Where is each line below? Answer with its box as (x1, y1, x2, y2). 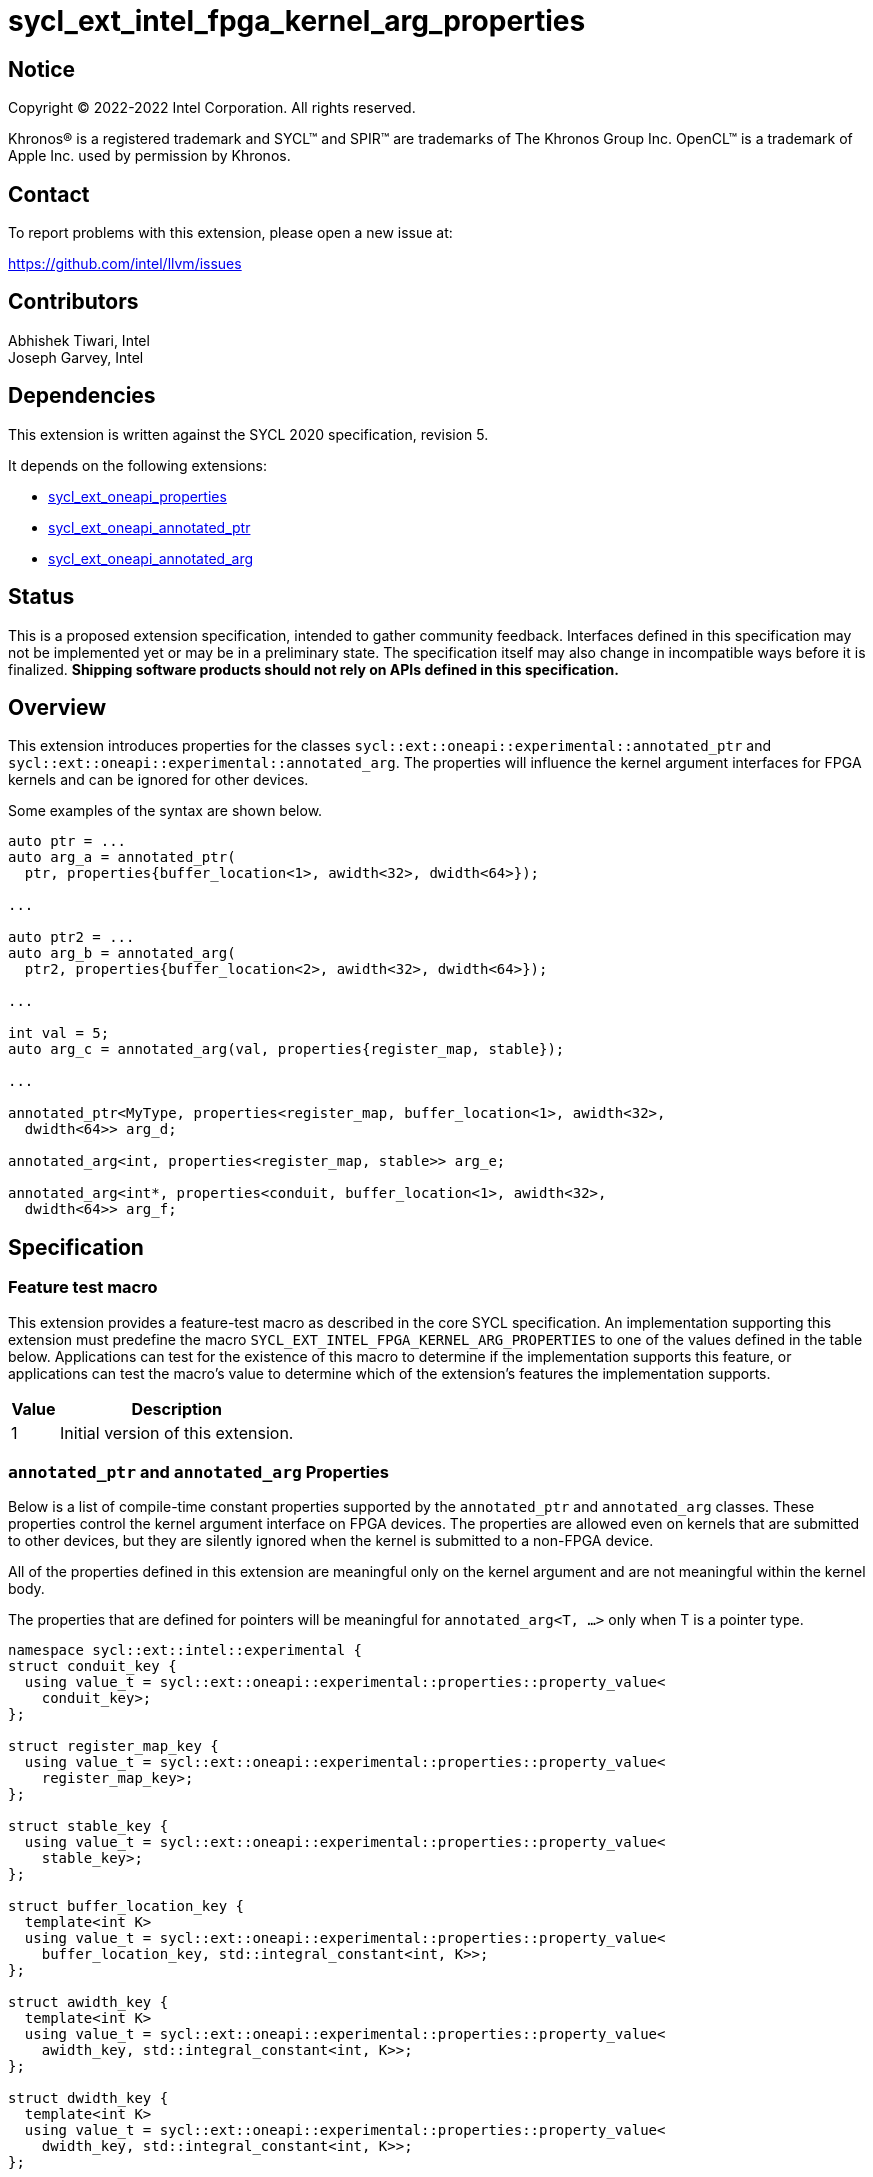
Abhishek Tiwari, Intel (8, 331, 150, 349)
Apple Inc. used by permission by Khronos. (8, 147, 291, 165)
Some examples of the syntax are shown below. (8, 802, 323, 820)
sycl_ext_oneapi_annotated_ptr (48, 518, 251, 536)
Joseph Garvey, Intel (8, 348, 144, 366)
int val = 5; (8, 1025, 110, 1042)
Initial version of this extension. (60, 1422, 294, 1443)
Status (8, 584, 75, 610)
